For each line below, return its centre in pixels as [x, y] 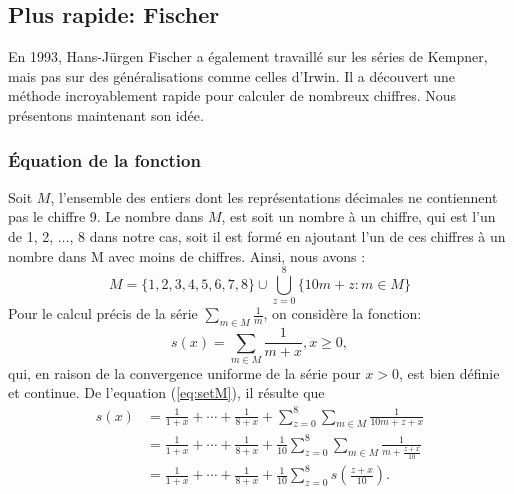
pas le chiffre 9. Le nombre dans [106, 216]
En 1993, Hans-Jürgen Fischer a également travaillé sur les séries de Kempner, [248, 56]
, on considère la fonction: [342, 313]
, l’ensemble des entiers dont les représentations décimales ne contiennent [274, 196]
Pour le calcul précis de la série [103, 313]
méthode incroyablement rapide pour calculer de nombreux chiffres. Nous [232, 95]
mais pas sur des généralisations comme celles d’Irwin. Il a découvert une [232, 75]
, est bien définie [449, 372]
